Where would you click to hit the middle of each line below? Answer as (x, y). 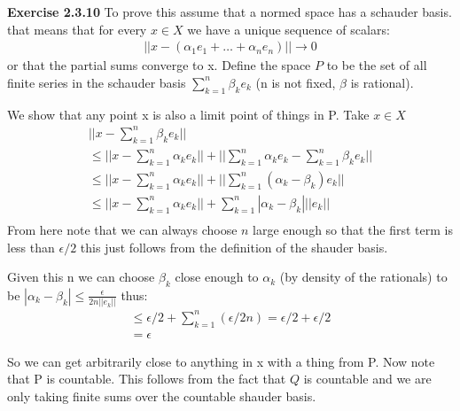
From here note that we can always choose (122, 229)
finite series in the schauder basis (97, 82)
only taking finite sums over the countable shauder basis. (162, 395)
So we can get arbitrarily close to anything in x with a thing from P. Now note (221, 361)
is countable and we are (367, 379)
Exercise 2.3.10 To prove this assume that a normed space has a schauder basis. (230, 12)
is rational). (382, 82)
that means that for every (77, 29)
